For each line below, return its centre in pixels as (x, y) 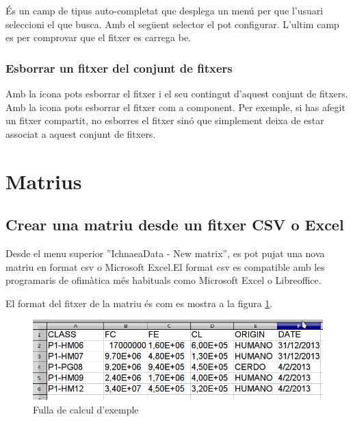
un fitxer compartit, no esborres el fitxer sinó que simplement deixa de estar (165, 120)
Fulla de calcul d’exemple (86, 409)
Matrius (44, 181)
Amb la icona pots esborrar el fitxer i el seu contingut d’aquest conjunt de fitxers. (177, 93)
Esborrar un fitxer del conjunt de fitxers (119, 68)
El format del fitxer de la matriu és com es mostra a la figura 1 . (139, 303)
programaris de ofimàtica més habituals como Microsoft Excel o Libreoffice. (164, 280)
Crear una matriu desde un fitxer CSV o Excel (175, 225)
